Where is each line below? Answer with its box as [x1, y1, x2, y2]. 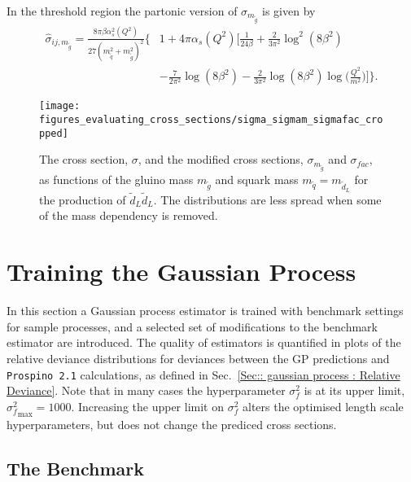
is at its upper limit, [304, 382, 405, 399]
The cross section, [39, 151, 129, 168]
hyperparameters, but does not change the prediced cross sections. [7, 415, 337, 432]
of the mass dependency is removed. [39, 207, 218, 224]
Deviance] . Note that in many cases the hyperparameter [7, 382, 286, 399]
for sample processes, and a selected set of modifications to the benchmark [7, 318, 378, 335]
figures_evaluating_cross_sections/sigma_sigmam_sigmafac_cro [39, 113, 383, 125]
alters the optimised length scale [243, 397, 404, 414]
